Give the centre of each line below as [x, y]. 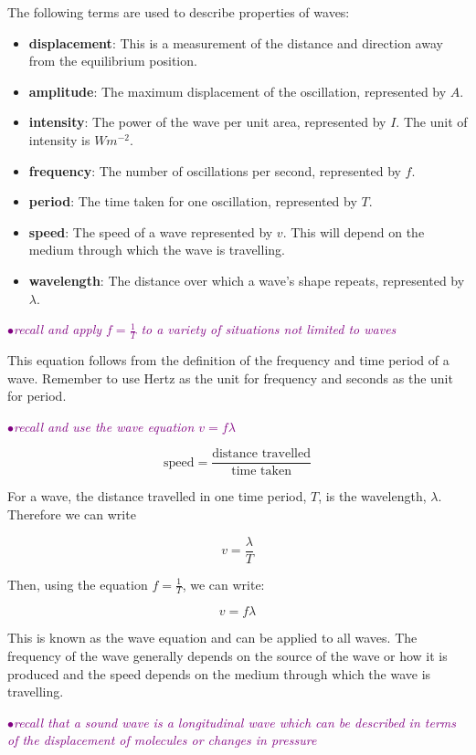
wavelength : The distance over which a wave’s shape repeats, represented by [247, 280]
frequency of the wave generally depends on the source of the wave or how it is [227, 656]
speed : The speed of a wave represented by [151, 231]
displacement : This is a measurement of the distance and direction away [236, 42]
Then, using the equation [78, 584]
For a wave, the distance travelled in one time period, [157, 496]
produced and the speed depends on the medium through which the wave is [219, 673]
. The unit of [432, 122]
